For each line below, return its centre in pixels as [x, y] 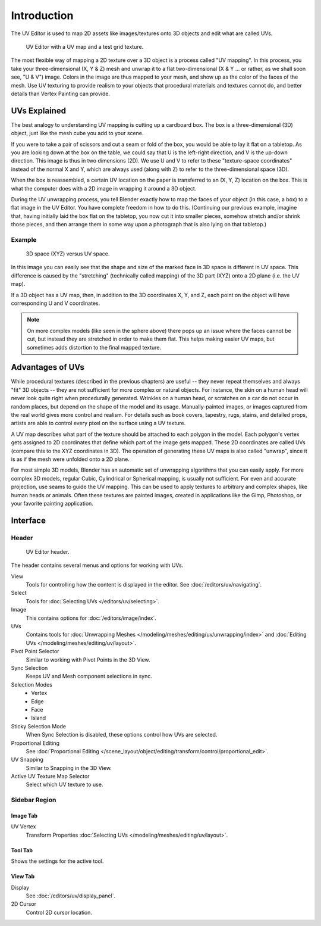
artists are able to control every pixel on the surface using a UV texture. [98, 423]
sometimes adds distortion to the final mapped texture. [94, 347]
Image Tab [24, 816]
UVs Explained [39, 110]
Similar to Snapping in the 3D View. [69, 768]
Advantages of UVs [48, 367]
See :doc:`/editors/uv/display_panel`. [71, 896]
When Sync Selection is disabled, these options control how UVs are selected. [122, 735]
